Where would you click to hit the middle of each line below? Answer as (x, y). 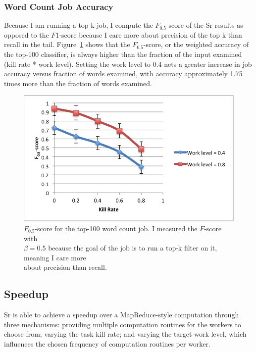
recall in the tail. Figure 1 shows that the (67, 44)
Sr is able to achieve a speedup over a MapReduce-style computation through (122, 315)
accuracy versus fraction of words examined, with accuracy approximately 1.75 (123, 74)
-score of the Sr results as (205, 25)
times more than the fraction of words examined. (78, 83)
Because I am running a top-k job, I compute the (78, 25)
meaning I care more (55, 257)
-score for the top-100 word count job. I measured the (116, 228)
